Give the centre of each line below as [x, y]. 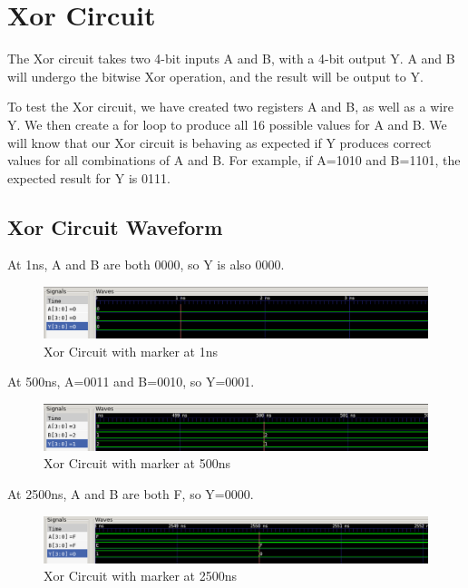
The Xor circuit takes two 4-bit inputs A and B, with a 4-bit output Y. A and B [231, 59]
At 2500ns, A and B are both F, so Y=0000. [131, 493]
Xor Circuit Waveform [115, 226]
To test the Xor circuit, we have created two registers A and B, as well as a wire [230, 107]
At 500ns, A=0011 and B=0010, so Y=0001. [131, 382]
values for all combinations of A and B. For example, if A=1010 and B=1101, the [234, 160]
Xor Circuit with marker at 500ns [137, 463]
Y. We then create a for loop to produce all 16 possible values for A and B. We [227, 124]
